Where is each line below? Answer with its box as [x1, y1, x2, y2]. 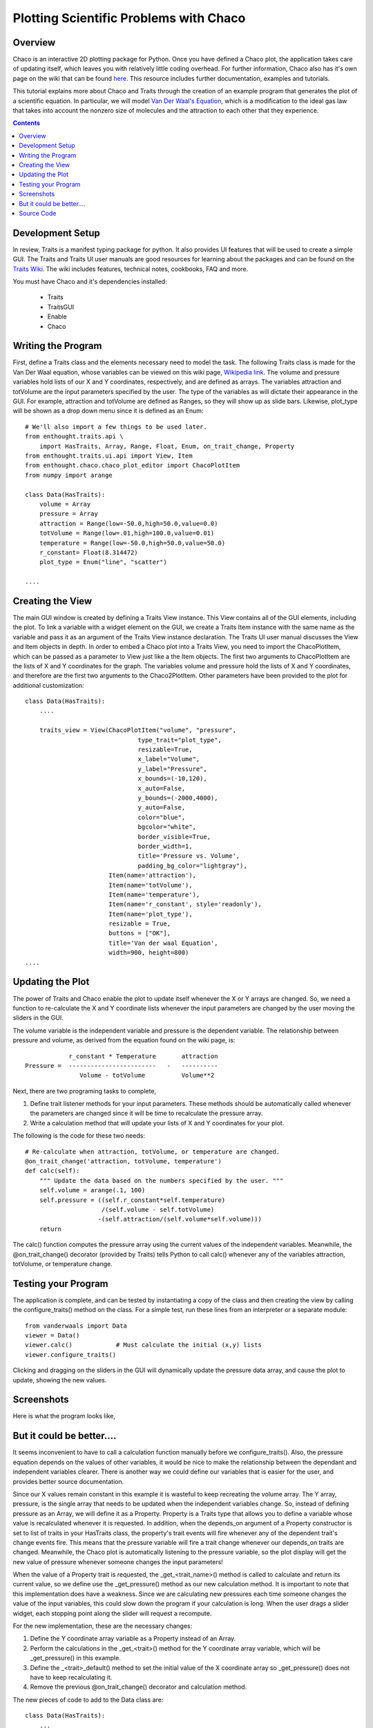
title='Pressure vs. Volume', [137, 852, 240, 860]
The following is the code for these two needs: [12, 1131, 145, 1140]
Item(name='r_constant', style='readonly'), [108, 901, 262, 908]
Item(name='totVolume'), [108, 881, 193, 889]
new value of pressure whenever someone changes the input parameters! [12, 1557, 224, 1566]
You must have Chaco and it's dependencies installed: [12, 277, 167, 285]
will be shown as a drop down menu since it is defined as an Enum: [12, 406, 204, 415]
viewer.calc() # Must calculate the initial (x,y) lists [25, 1341, 262, 1349]
